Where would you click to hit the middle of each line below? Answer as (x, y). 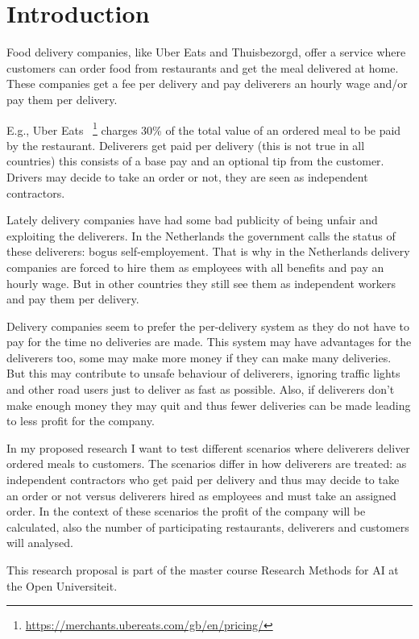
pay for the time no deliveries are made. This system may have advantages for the (209, 342)
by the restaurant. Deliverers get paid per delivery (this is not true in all (186, 145)
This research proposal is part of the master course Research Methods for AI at (203, 570)
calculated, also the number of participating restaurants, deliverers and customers (208, 526)
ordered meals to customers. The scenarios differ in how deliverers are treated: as (207, 464)
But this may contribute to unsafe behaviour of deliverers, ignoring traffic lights (203, 373)
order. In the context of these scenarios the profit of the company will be (186, 511)
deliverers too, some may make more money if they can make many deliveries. (199, 357)
